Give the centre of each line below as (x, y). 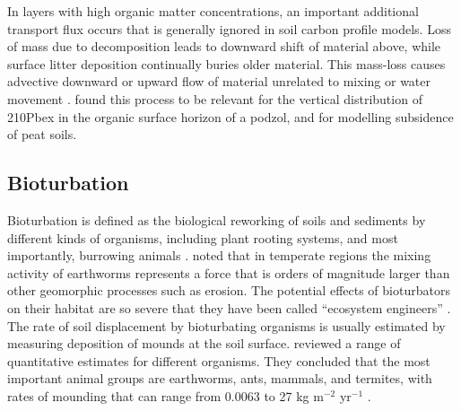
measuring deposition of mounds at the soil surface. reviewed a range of (204, 343)
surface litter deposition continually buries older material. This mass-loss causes (226, 63)
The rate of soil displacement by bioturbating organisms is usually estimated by (226, 325)
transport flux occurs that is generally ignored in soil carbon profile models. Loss (229, 28)
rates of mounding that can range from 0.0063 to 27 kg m (165, 395)
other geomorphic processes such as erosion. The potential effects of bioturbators (229, 290)
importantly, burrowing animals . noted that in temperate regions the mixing (219, 255)
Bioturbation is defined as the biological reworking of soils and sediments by (217, 219)
